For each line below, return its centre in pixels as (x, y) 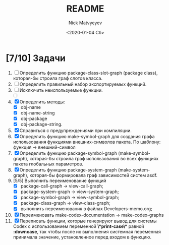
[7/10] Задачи (36, 58)
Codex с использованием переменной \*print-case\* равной (78, 226)
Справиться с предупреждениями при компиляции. (75, 131)
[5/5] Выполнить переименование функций (60, 180)
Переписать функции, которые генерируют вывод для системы (88, 221)
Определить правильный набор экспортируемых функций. (83, 84)
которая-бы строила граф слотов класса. (58, 78)
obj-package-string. (41, 124)
